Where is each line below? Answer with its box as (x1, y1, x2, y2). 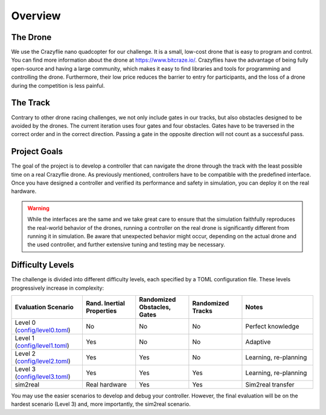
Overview (11, 9, 61, 22)
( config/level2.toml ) (14, 357, 71, 365)
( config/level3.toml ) (14, 373, 71, 381)
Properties (85, 307, 117, 315)
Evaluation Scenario (14, 303, 74, 312)
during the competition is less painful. (11, 82, 105, 89)
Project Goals (11, 146, 63, 157)
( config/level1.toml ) (14, 342, 69, 350)
